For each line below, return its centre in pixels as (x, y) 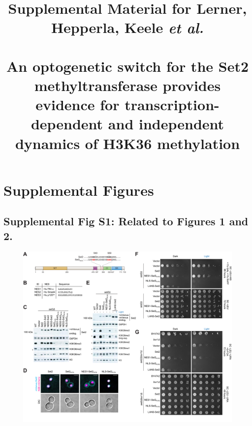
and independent (166, 124)
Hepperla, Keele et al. (127, 28)
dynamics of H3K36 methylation (127, 143)
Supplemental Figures (79, 190)
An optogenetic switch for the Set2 (127, 66)
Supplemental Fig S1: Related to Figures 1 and (126, 221)
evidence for (78, 105)
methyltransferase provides (127, 85)
